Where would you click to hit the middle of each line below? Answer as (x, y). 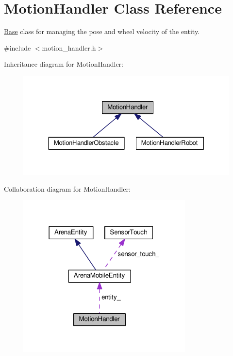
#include (17, 47)
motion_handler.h (69, 47)
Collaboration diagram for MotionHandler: (67, 188)
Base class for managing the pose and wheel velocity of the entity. (102, 31)
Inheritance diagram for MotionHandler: (64, 64)
